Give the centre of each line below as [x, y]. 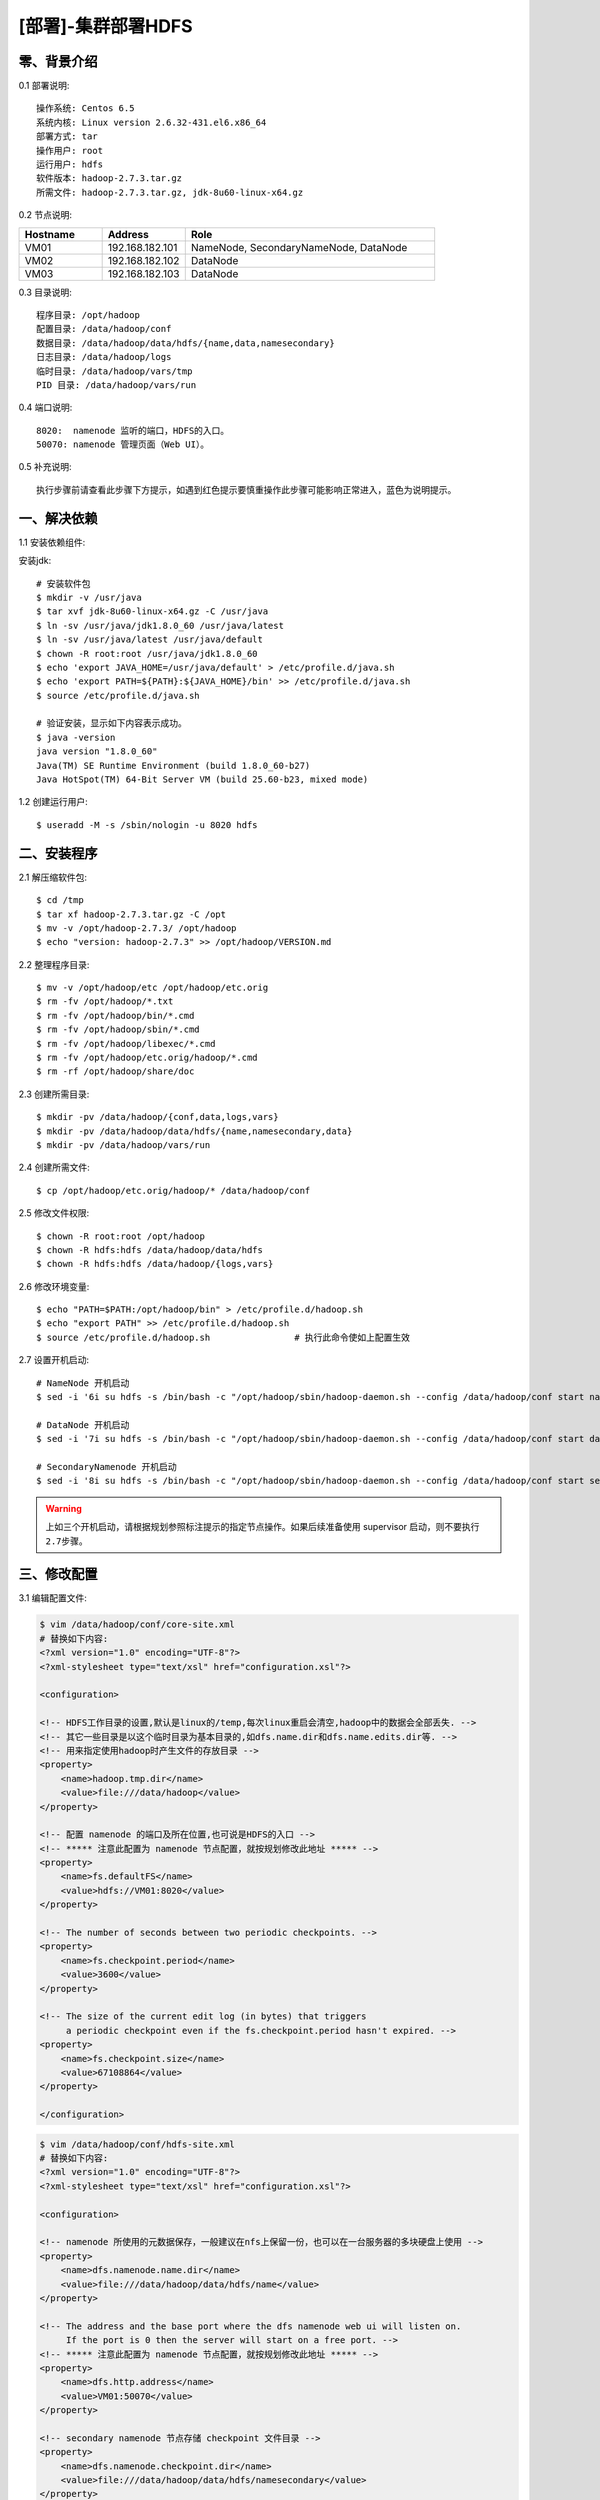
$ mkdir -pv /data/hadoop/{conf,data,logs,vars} [157, 1117]
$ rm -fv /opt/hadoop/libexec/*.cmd [126, 1043]
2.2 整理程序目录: [54, 964]
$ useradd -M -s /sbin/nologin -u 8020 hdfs [147, 824]
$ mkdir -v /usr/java [89, 597]
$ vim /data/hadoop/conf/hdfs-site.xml [137, 2144]
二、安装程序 [58, 853]
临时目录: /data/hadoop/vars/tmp [114, 371]
